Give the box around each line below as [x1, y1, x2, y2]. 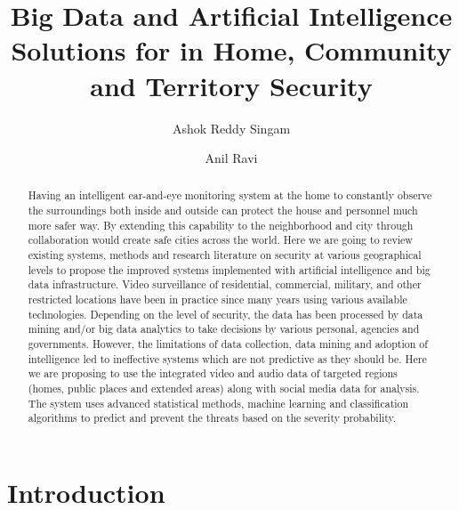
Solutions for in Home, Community [11, 32, 452, 69]
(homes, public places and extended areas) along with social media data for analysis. [28, 381, 420, 396]
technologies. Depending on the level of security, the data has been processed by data [28, 306, 423, 321]
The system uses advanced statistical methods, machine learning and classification [28, 395, 409, 410]
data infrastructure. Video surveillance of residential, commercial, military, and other [28, 277, 422, 292]
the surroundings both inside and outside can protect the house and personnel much [28, 203, 418, 218]
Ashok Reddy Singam [172, 118, 291, 137]
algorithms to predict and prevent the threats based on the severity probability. [28, 410, 397, 425]
